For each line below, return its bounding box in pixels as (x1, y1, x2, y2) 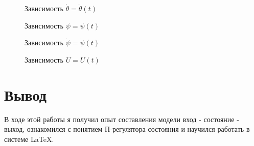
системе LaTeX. (4, 133, 54, 144)
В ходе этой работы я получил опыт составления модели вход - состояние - (4, 113, 239, 124)
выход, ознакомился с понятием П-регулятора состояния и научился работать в (4, 124, 250, 134)
